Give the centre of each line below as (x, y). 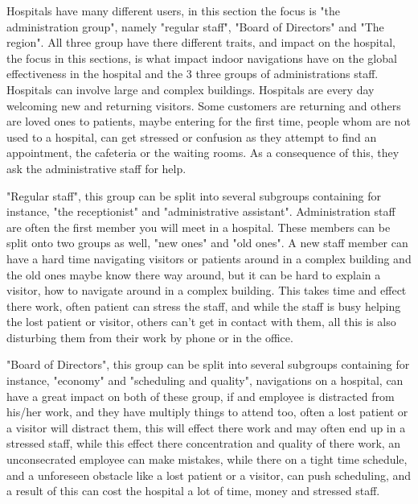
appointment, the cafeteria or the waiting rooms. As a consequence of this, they (203, 153)
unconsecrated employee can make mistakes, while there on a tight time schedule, (207, 459)
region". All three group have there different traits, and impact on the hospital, (201, 42)
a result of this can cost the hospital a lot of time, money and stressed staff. (193, 491)
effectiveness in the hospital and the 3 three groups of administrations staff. (193, 74)
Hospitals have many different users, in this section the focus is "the (174, 10)
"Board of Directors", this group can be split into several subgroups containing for (208, 364)
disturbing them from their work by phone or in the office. (150, 337)
